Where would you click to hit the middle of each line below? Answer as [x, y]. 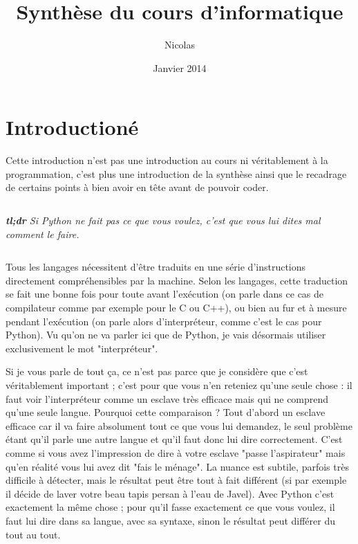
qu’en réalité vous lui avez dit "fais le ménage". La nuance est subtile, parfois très [177, 466]
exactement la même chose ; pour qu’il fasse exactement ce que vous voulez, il [170, 507]
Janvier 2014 [180, 67]
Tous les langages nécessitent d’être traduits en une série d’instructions [156, 267]
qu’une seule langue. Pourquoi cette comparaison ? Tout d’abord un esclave [166, 412]
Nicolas [180, 45]
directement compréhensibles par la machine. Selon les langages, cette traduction [177, 280]
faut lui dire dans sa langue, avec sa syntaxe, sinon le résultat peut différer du [171, 520]
